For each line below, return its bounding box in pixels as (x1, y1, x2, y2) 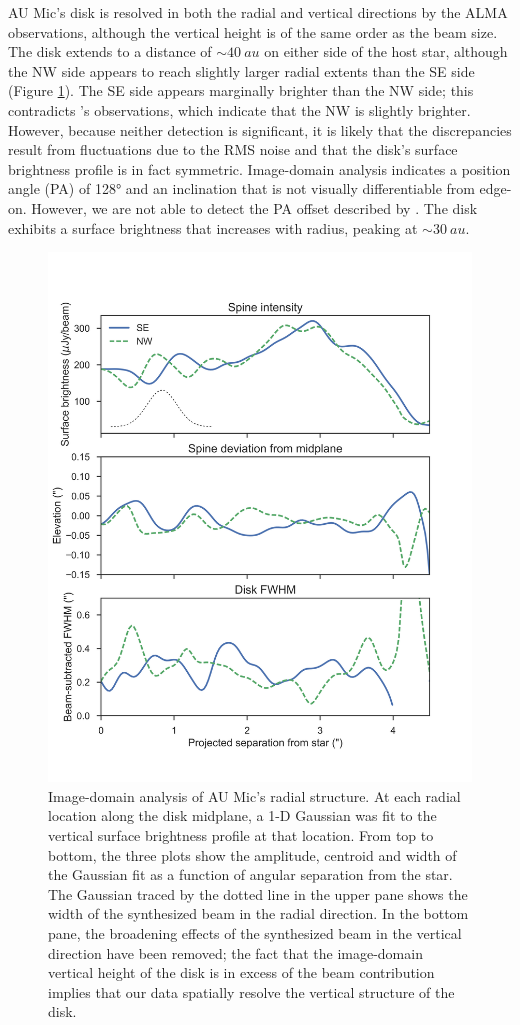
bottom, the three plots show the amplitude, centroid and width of (48, 844, 457, 865)
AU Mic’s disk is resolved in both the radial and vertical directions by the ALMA (8, 2, 508, 22)
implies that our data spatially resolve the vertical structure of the (48, 981, 455, 1002)
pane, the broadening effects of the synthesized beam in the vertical (48, 923, 462, 943)
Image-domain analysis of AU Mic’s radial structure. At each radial (48, 785, 461, 806)
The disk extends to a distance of (8, 41, 212, 62)
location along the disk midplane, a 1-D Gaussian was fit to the (48, 805, 437, 826)
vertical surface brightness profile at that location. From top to (48, 825, 434, 846)
